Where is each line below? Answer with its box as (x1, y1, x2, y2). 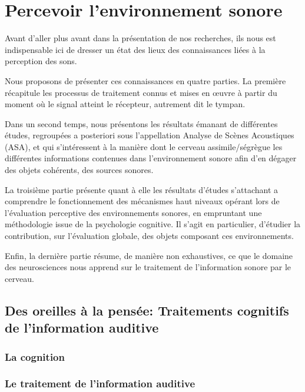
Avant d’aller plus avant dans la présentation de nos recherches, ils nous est (5, 32, 276, 44)
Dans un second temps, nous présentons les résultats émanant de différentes (5, 117, 278, 129)
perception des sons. (5, 55, 77, 67)
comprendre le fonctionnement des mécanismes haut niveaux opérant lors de (5, 195, 280, 207)
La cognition (5, 349, 65, 364)
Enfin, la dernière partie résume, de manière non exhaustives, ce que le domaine (5, 249, 293, 261)
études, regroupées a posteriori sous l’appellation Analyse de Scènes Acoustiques (5, 129, 294, 141)
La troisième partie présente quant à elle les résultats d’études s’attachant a (5, 183, 279, 195)
